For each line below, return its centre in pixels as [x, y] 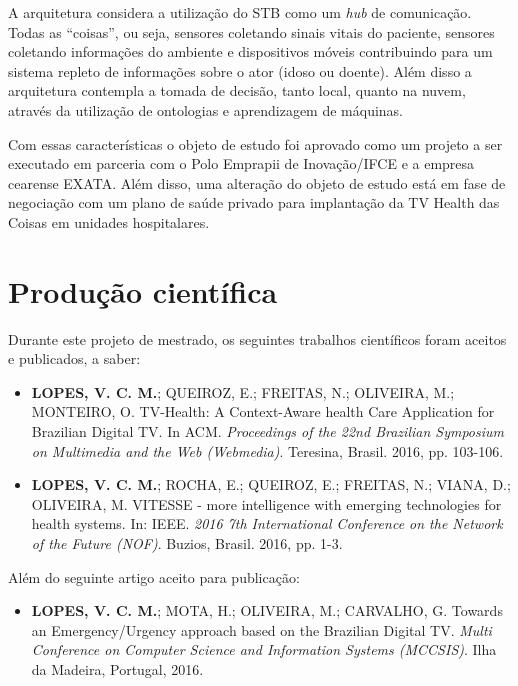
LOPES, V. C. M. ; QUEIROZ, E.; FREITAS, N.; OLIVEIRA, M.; [243, 391]
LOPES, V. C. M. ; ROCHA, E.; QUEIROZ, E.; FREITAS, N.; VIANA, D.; [271, 484]
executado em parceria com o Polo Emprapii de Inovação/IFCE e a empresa [241, 163]
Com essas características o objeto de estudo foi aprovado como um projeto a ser [255, 143]
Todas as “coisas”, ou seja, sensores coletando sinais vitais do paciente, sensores [251, 31]
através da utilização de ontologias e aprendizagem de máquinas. [206, 109]
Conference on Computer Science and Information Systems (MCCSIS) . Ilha [264, 649]
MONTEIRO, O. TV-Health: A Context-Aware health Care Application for [263, 411]
